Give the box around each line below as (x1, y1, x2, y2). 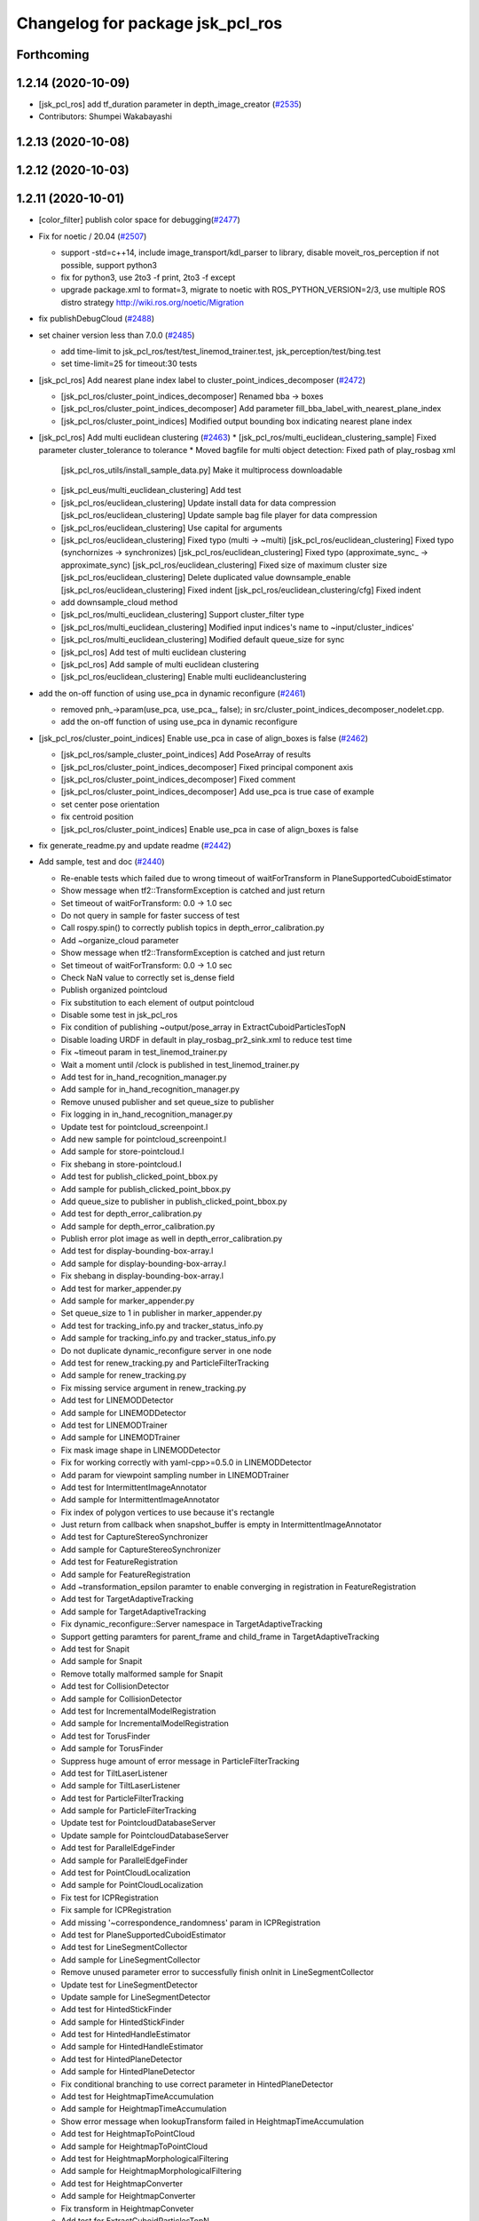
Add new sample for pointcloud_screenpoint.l (60, 1134, 227, 1144)
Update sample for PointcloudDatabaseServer (60, 1830, 230, 1841)
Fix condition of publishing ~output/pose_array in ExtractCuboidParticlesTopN (60, 1022, 346, 1032)
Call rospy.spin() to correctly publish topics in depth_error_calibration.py (60, 922, 325, 933)
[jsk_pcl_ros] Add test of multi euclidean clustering (60, 647, 247, 657)
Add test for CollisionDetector (60, 1681, 169, 1692)
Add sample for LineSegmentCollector (60, 1954, 201, 1965)
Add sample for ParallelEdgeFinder (60, 1855, 188, 1866)
